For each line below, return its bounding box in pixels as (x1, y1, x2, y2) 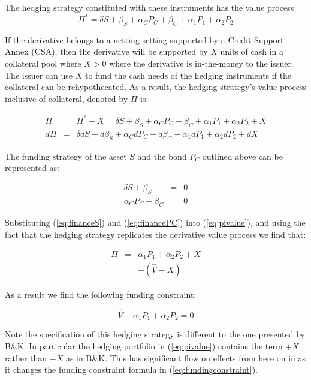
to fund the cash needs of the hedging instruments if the (84, 68, 292, 81)
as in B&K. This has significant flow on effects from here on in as (65, 351, 306, 364)
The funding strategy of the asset (5, 149, 127, 162)
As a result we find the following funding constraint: (5, 288, 197, 301)
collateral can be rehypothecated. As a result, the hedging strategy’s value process (5, 80, 307, 93)
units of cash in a (220, 45, 283, 58)
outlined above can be (202, 149, 283, 162)
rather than (5, 351, 47, 364)
